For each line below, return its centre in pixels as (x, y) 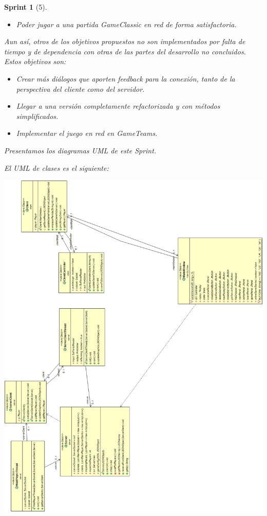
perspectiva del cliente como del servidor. (80, 88)
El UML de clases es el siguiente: (56, 167)
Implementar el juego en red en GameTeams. (87, 133)
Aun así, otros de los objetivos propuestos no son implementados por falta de (125, 41)
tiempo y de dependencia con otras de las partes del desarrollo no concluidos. (125, 51)
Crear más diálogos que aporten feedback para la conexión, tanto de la (126, 78)
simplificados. (37, 116)
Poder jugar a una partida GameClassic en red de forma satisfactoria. (126, 24)
